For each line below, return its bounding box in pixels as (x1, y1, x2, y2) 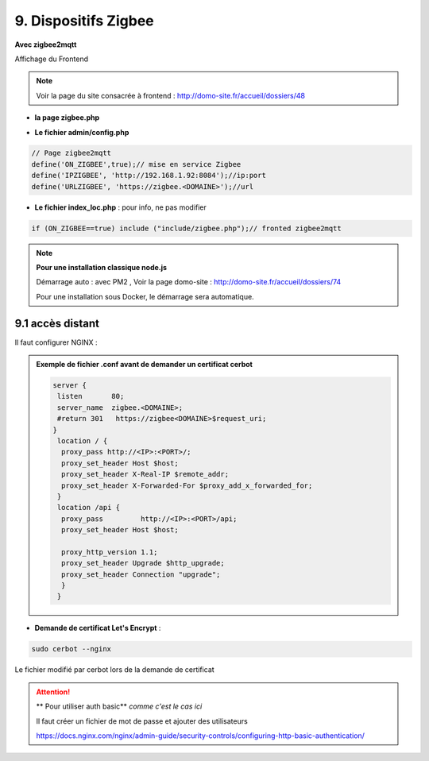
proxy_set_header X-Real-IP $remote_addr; (60, 469, 230, 479)
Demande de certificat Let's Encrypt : (34, 624, 161, 633)
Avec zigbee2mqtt (14, 40, 77, 49)
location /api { (56, 503, 121, 512)
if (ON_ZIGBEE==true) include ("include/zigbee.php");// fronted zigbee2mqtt (31, 223, 342, 233)
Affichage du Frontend (14, 54, 89, 64)
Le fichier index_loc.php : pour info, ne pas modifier (34, 203, 207, 212)
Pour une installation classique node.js (36, 263, 167, 272)
